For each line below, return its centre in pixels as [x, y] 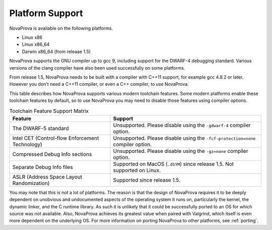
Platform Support [46, 13]
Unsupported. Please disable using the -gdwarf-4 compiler [182, 125]
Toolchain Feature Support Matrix [49, 111]
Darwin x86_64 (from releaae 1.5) [56, 51]
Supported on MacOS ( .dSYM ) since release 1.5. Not [174, 164]
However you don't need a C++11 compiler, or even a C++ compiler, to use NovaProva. [99, 84]
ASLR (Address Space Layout [47, 177]
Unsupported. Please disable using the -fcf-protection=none [184, 138]
